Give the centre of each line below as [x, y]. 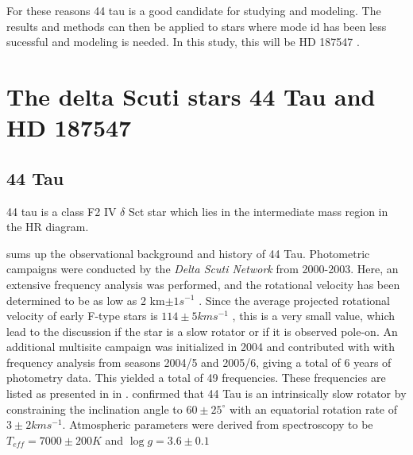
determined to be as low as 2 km [86, 300]
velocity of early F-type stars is [82, 316]
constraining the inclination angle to [95, 409]
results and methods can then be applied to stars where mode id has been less [197, 26]
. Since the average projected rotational [294, 300]
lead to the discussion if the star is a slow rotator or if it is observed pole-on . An [202, 331]
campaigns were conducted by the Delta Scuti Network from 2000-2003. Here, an [203, 269]
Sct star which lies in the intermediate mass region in [258, 211]
